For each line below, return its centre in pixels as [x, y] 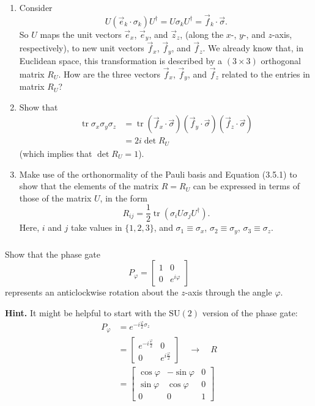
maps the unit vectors [81, 34]
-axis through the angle [228, 292]
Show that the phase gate [53, 254]
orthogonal [281, 60]
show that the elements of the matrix [89, 186]
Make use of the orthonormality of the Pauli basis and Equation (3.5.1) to [158, 174]
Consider [36, 7]
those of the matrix [55, 198]
